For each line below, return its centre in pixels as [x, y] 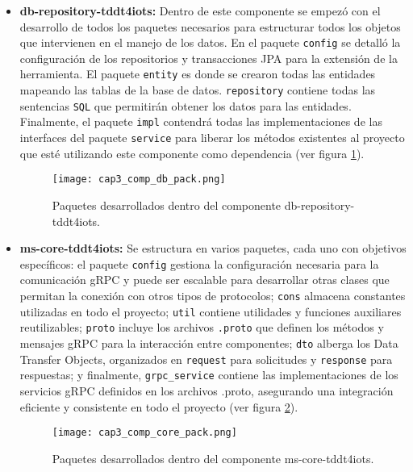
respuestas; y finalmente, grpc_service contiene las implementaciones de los [209, 375]
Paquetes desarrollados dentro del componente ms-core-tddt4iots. [213, 458]
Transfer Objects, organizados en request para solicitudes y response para [206, 359]
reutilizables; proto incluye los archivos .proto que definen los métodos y [202, 327]
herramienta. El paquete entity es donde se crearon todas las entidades [198, 74]
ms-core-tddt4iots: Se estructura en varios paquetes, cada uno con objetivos [213, 248]
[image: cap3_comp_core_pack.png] [144, 433]
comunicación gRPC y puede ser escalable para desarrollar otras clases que [204, 280]
